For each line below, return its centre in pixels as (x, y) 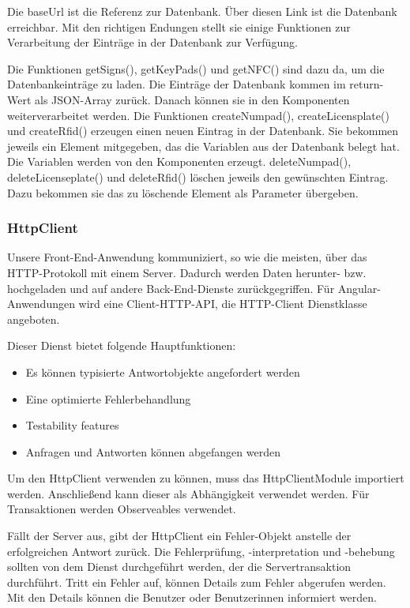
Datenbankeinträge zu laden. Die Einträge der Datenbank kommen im (177, 84)
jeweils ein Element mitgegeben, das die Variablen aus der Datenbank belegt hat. (203, 146)
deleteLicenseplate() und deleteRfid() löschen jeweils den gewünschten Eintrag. (198, 176)
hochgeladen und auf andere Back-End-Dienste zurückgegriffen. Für (171, 288)
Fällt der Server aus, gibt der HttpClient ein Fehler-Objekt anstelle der (179, 536)
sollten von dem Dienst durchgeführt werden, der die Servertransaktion (179, 567)
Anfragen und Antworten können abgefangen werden (153, 451)
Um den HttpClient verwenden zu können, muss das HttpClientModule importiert (206, 478)
